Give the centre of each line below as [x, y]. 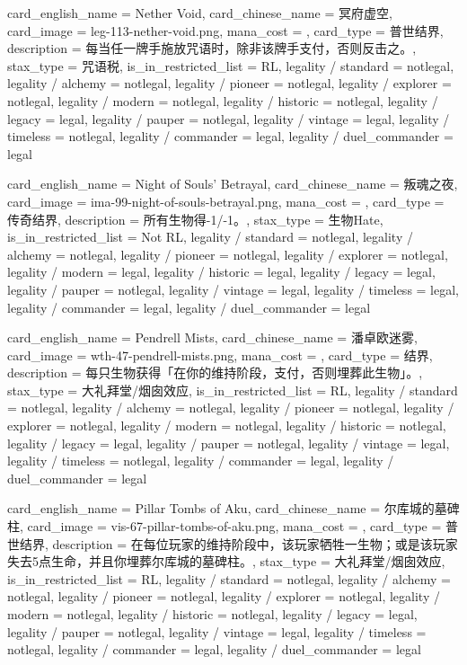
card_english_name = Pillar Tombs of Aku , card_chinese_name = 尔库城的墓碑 [233, 508]
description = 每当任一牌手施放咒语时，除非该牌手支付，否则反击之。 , [212, 48]
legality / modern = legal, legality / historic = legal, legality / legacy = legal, [221, 272]
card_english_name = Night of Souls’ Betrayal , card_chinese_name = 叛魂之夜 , [233, 184]
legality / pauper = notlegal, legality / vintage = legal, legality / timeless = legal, [233, 289]
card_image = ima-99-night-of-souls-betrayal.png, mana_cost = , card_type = [226, 201]
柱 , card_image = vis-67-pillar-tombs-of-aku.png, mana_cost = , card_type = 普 [233, 526]
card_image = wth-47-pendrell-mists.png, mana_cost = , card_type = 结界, [220, 355]
